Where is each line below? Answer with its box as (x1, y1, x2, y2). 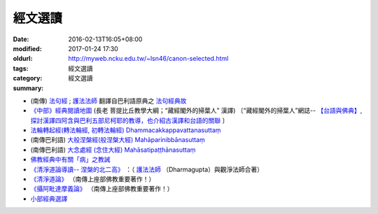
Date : (13, 35, 29, 43)
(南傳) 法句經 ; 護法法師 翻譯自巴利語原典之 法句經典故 (30, 97, 187, 105)
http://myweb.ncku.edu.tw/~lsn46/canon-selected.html (68, 55, 229, 63)
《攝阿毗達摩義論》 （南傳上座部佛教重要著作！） (30, 185, 174, 193)
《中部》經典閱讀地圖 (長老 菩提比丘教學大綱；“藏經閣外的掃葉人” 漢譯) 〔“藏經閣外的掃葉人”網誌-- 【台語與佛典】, (30, 106, 363, 115)
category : (13, 74, 43, 83)
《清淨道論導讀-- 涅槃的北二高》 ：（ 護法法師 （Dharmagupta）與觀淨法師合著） (30, 165, 264, 173)
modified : (13, 44, 42, 52)
